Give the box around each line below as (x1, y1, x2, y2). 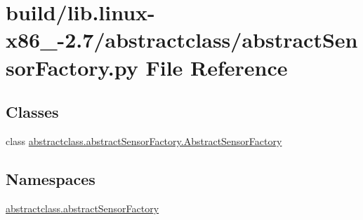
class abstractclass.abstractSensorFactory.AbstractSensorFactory (6, 133, 282, 148)
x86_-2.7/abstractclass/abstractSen (6, 25, 358, 54)
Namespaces (6, 167, 95, 189)
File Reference (145, 53, 288, 81)
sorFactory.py (6, 53, 138, 81)
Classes (6, 101, 59, 123)
